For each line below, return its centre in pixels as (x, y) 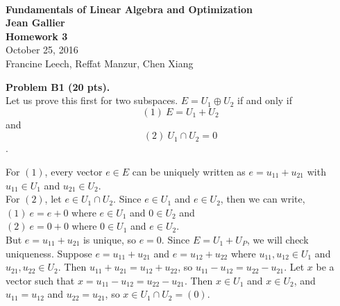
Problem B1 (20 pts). (58, 86)
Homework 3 (37, 36)
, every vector (74, 171)
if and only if (265, 100)
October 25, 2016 (42, 50)
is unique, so (109, 239)
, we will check (278, 239)
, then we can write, (263, 199)
